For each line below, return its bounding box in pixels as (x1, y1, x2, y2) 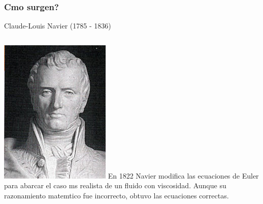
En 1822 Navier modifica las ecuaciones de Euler (108, 170, 259, 181)
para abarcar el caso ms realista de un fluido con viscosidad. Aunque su (4, 180, 226, 191)
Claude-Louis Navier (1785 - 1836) (4, 20, 111, 31)
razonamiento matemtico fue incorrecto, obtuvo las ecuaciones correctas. (4, 190, 229, 200)
